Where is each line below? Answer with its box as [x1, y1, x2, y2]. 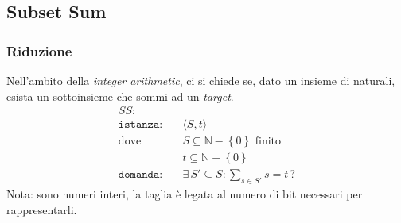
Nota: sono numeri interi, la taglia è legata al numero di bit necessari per [6, 186, 363, 202]
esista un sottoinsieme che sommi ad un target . [6, 87, 234, 104]
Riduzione [6, 40, 72, 60]
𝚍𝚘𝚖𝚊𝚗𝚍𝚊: [118, 169, 163, 181]
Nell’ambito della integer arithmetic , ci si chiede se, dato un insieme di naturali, [6, 72, 395, 88]
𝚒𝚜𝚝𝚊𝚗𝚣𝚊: [118, 119, 163, 131]
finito [255, 136, 282, 148]
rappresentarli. [6, 201, 77, 217]
